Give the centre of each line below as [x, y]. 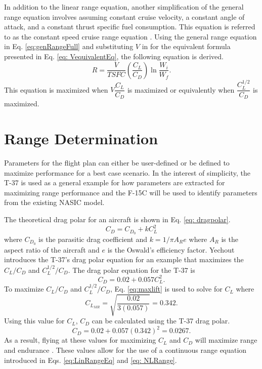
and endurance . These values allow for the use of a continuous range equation [125, 350]
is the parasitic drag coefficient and [93, 239]
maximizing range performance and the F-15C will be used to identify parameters [131, 192]
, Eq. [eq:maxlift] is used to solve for [166, 289]
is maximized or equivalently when [181, 89]
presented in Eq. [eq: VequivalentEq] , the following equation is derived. [114, 56]
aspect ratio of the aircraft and [52, 249]
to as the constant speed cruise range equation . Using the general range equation [130, 36]
